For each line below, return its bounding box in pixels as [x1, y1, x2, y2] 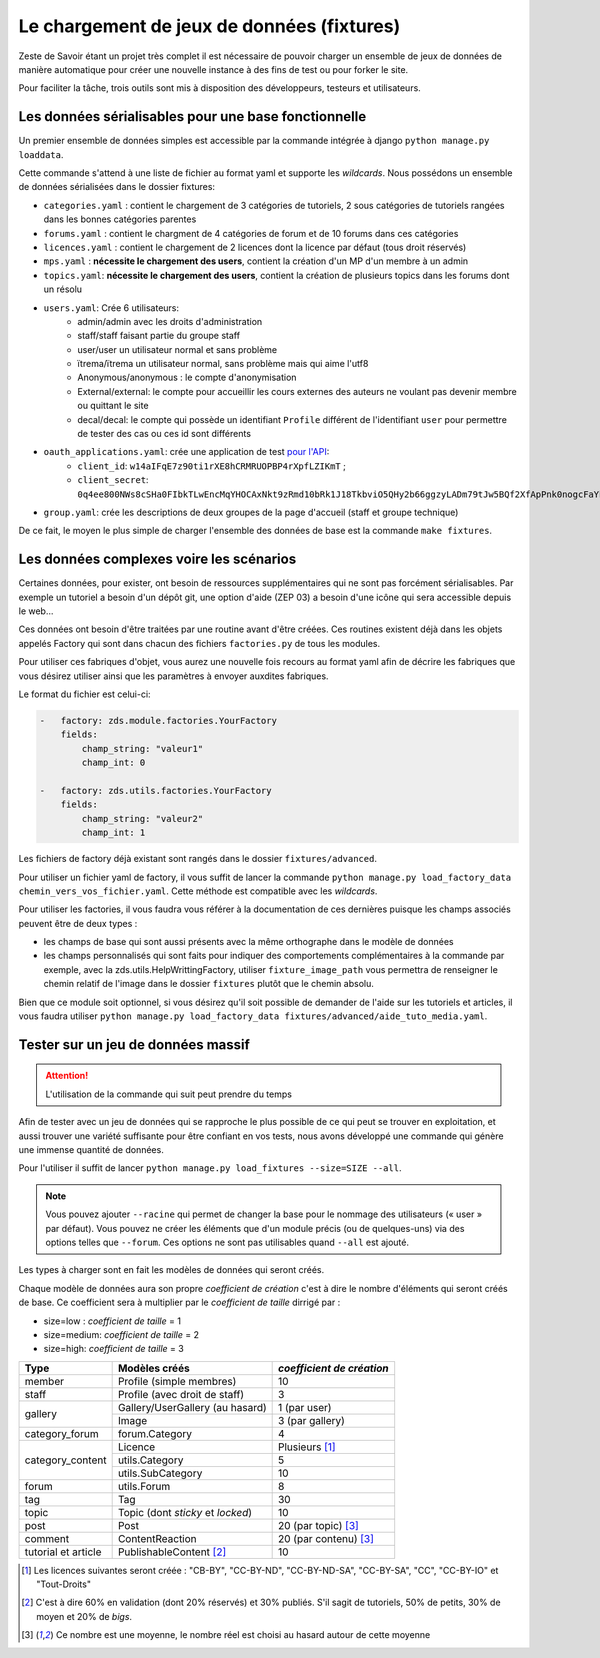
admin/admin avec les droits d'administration [77, 315, 263, 327]
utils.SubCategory [117, 1466, 203, 1480]
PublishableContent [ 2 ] [117, 1545, 227, 1559]
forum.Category [117, 1426, 193, 1440]
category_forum [24, 1426, 99, 1440]
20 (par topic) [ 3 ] [277, 1518, 359, 1532]
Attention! [45, 1070, 89, 1082]
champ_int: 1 [81, 827, 146, 839]
